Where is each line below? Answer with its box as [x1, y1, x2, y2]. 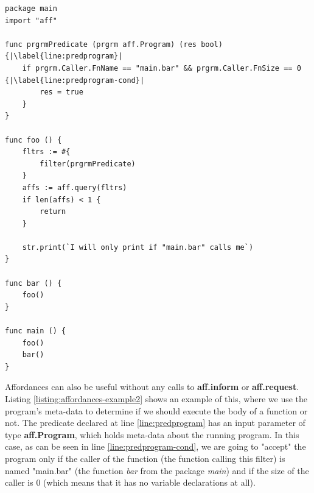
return [40, 207, 66, 216]
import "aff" [5, 16, 57, 25]
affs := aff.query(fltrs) [22, 183, 127, 192]
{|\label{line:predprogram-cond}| [5, 76, 145, 85]
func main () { [5, 327, 66, 336]
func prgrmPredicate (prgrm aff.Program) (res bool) [5, 40, 223, 49]
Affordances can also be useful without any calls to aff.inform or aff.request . [5, 380, 299, 393]
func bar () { [5, 278, 62, 288]
